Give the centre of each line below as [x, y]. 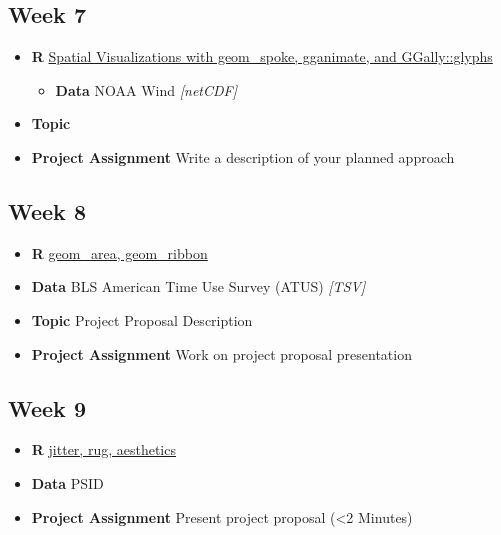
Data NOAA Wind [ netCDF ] [146, 89]
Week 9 [47, 407]
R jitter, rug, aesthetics [103, 449]
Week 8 [47, 210]
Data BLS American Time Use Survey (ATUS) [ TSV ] [198, 286]
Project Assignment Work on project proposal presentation [221, 353]
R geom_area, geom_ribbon [119, 252]
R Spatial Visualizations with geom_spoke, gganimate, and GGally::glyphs [262, 56]
